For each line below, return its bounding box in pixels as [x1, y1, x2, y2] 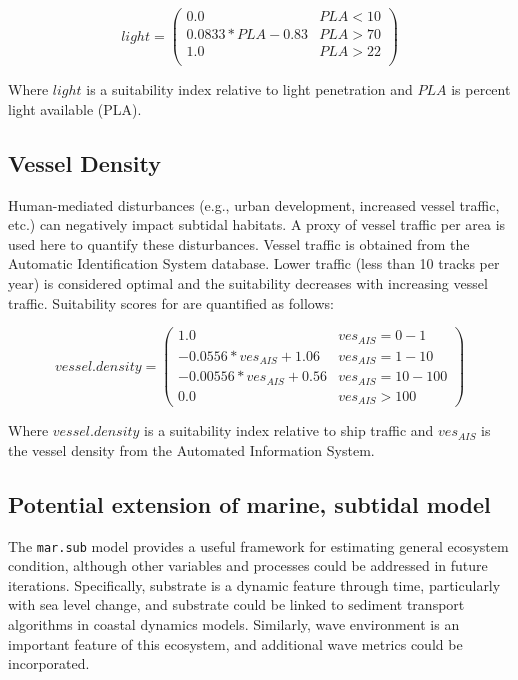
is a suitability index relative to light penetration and [86, 79, 413, 100]
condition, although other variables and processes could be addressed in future [8, 555, 488, 576]
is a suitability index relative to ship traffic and [144, 420, 434, 441]
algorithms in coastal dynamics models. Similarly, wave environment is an [8, 613, 460, 634]
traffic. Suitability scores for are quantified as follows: [8, 292, 334, 313]
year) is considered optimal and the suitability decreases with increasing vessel [8, 272, 488, 293]
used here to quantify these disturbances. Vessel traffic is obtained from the [8, 233, 470, 254]
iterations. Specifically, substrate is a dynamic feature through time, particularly [8, 574, 501, 595]
